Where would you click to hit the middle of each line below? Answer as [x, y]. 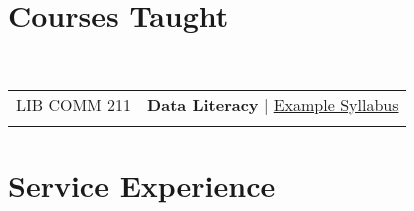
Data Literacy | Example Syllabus [273, 104]
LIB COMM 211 [74, 104]
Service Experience [142, 184]
